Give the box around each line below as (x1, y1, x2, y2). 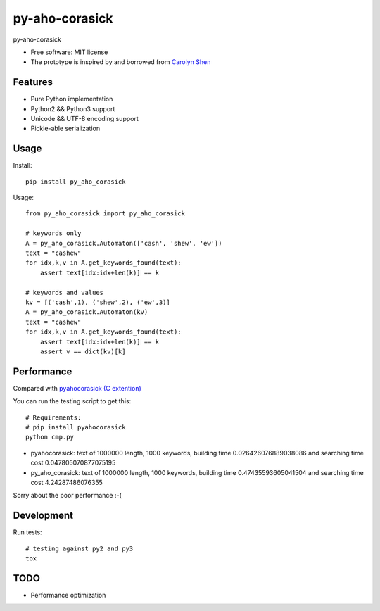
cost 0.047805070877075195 (30, 458, 116, 467)
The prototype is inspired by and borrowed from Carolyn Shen (30, 58, 211, 66)
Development (13, 510, 74, 522)
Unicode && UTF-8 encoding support (30, 115, 139, 123)
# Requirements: (25, 413, 82, 422)
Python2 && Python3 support (30, 104, 115, 113)
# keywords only (25, 229, 82, 237)
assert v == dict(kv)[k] (39, 347, 126, 355)
